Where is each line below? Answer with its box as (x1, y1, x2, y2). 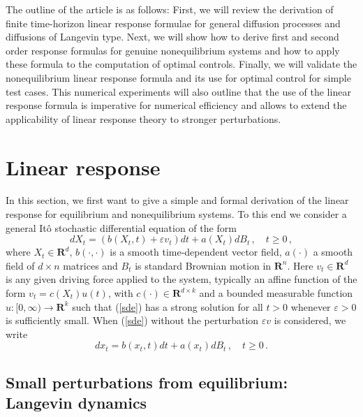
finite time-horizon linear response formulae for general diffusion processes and (6, 15, 341, 30)
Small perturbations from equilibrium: (6, 371, 288, 393)
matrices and (63, 258, 118, 272)
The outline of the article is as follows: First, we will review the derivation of (6, 2, 334, 16)
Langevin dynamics (6, 392, 147, 414)
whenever (290, 299, 331, 314)
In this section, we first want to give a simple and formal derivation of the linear (6, 193, 349, 207)
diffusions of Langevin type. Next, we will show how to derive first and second (6, 29, 339, 44)
